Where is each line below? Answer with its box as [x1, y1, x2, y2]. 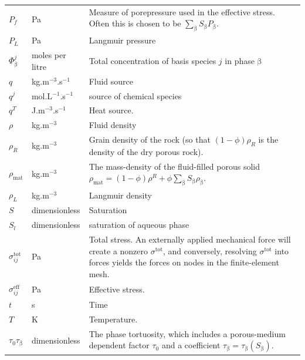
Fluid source [89, 75, 134, 87]
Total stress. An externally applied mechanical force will [89, 233, 291, 245]
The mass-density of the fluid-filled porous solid [89, 160, 260, 172]
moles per [31, 49, 66, 61]
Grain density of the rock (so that [89, 133, 211, 146]
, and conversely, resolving [163, 244, 257, 257]
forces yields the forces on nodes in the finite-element [89, 256, 279, 268]
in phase [225, 55, 255, 67]
